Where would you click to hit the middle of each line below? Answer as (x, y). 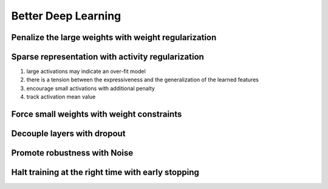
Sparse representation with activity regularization (108, 57)
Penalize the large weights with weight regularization (114, 37)
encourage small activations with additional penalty (91, 88)
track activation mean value (61, 97)
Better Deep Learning (66, 16)
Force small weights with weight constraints (97, 115)
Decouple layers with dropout (68, 134)
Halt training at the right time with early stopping (105, 172)
